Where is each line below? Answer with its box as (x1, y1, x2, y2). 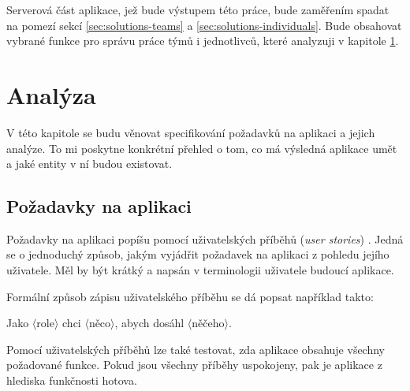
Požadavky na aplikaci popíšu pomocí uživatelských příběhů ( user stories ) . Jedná (6, 230, 404, 247)
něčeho (192, 315, 225, 331)
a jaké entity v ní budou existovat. (6, 155, 173, 172)
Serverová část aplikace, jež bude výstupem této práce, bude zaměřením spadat (6, 2, 389, 17)
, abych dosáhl (114, 315, 184, 331)
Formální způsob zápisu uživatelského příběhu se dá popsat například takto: (6, 288, 374, 304)
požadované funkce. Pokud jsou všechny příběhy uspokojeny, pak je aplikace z (6, 356, 382, 373)
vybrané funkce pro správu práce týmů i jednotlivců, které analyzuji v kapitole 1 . (6, 32, 399, 49)
